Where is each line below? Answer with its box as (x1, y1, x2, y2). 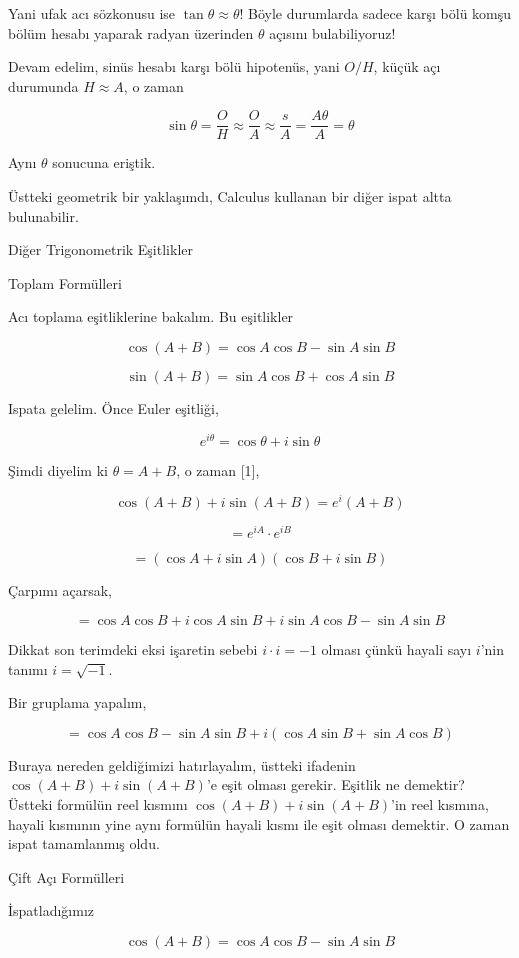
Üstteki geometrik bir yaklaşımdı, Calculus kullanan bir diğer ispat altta (8, 186, 452, 207)
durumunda (8, 75, 79, 96)
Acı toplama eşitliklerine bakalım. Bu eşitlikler (8, 306, 294, 327)
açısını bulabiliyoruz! (269, 22, 396, 43)
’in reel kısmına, (391, 793, 489, 814)
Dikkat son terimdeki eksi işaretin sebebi (8, 639, 258, 660)
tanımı (8, 658, 48, 679)
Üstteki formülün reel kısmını (8, 793, 188, 814)
